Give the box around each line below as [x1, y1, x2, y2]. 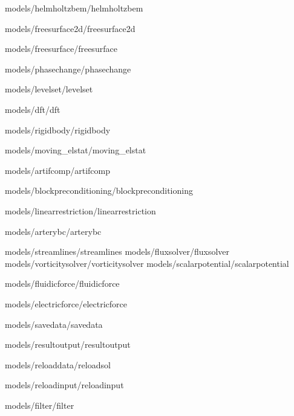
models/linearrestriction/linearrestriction [5, 204, 156, 217]
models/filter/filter [5, 398, 74, 411]
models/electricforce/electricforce [5, 297, 128, 310]
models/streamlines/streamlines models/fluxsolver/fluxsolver [5, 245, 229, 258]
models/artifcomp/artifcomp [5, 164, 111, 176]
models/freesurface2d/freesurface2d [5, 22, 136, 34]
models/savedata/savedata [5, 318, 103, 330]
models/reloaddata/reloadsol [5, 358, 111, 371]
